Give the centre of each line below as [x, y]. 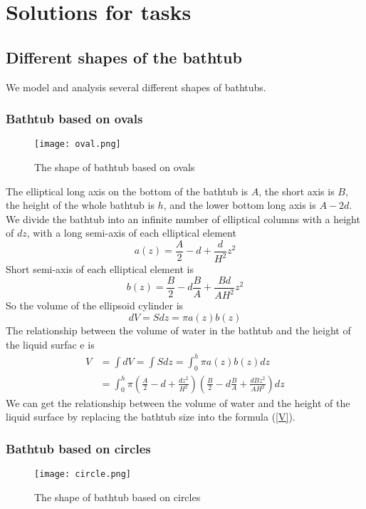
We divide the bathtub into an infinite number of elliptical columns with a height [183, 218]
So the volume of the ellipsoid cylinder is [95, 305]
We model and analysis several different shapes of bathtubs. [136, 87]
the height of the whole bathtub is [80, 205]
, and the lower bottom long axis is [240, 205]
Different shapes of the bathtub [124, 57]
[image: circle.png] [83, 474]
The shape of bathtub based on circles [117, 497]
